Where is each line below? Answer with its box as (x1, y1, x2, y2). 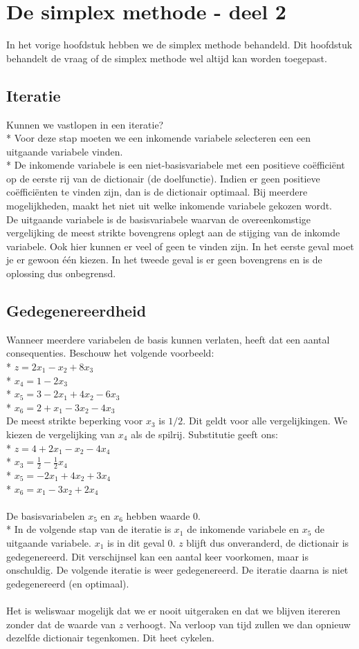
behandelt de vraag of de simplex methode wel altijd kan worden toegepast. (6, 50, 327, 65)
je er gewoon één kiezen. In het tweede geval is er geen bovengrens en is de (6, 252, 322, 267)
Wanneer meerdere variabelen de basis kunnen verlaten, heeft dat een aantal (6, 332, 330, 346)
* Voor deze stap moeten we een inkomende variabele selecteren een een (6, 131, 311, 145)
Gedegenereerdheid (6, 300, 147, 321)
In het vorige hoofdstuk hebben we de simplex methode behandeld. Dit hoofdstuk (6, 37, 353, 52)
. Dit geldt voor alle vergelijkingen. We (183, 413, 347, 428)
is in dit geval (107, 535, 165, 549)
